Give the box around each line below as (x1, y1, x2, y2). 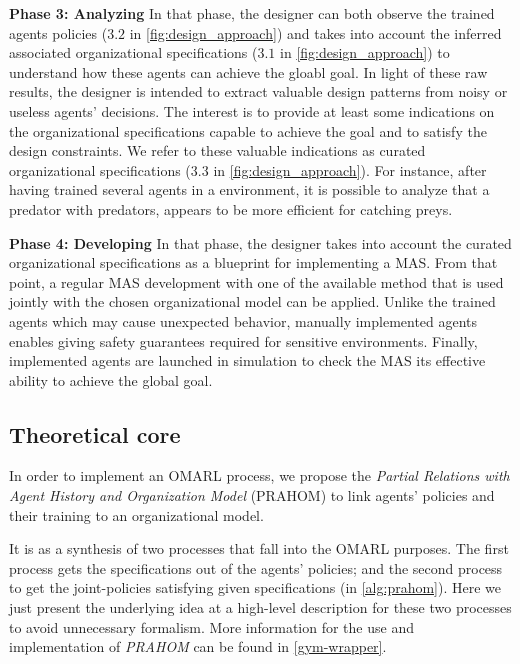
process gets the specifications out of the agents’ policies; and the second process (9, 557, 503, 578)
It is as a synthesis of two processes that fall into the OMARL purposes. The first (9, 538, 509, 559)
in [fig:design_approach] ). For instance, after (213, 159, 487, 180)
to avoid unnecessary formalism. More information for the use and (9, 616, 414, 637)
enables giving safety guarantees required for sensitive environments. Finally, (9, 330, 478, 351)
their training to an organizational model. (9, 504, 264, 525)
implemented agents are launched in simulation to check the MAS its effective (9, 350, 486, 371)
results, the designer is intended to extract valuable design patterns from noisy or (9, 81, 508, 102)
